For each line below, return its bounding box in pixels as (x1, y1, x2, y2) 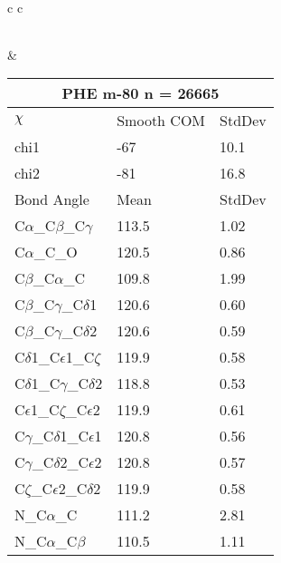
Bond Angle (14, 189, 89, 210)
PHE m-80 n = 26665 (61, 83, 220, 104)
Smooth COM (117, 110, 206, 131)
